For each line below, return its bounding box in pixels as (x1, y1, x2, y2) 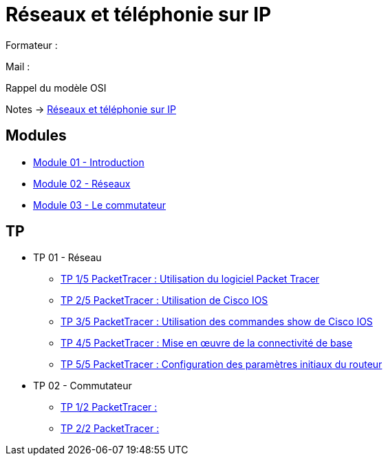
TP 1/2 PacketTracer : (61, 401, 158, 413)
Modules (6, 127, 67, 145)
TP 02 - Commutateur (33, 380, 132, 392)
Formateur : (6, 39, 58, 51)
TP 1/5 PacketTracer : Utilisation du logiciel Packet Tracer (61, 273, 320, 285)
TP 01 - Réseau (33, 252, 102, 264)
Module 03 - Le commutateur (33, 198, 166, 211)
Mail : (6, 60, 30, 72)
